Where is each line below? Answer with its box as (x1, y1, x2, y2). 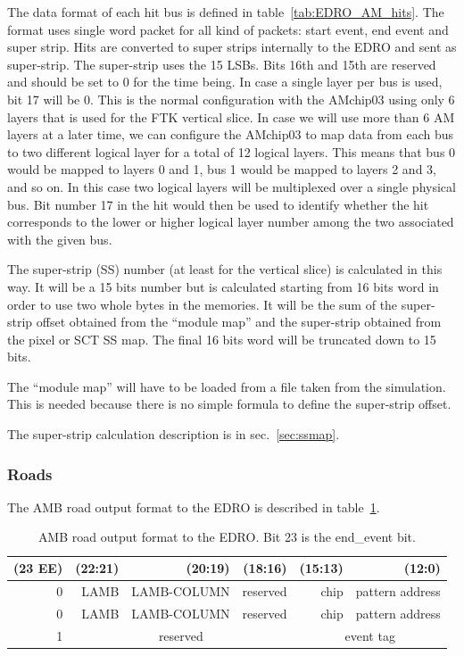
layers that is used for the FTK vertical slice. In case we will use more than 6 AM (7, 107, 455, 126)
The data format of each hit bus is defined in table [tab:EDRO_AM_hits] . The (7, 3, 444, 21)
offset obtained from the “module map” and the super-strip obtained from (36, 312, 442, 331)
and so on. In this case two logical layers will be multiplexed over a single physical (7, 177, 456, 195)
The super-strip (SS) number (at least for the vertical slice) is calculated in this (7, 260, 443, 278)
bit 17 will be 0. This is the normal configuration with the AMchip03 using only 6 (7, 89, 455, 108)
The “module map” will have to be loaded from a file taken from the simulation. (7, 377, 446, 395)
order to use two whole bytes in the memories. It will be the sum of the (7, 295, 398, 313)
